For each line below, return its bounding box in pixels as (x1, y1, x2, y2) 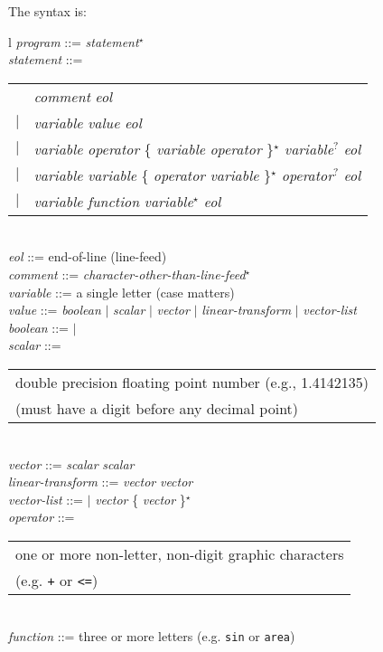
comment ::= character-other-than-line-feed (8, 264, 246, 283)
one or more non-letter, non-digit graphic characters (15, 543, 344, 564)
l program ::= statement (8, 32, 139, 51)
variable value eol (33, 111, 142, 133)
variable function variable (33, 190, 193, 212)
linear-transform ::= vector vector (8, 472, 193, 491)
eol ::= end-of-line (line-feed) (8, 247, 167, 266)
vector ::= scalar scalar (8, 454, 135, 473)
